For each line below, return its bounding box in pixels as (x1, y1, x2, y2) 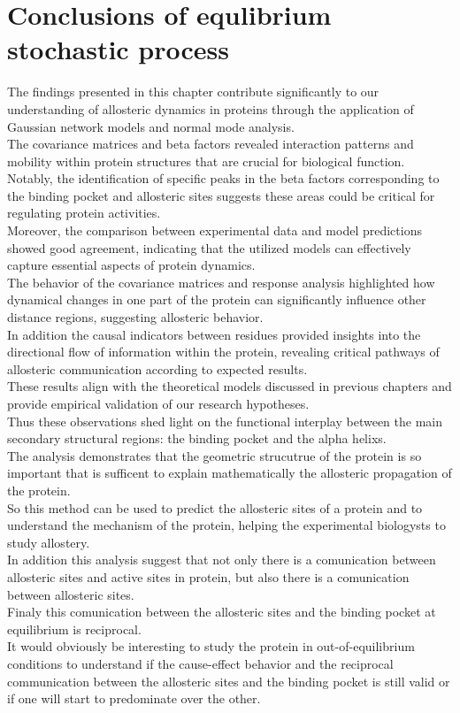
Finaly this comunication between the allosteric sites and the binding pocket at (7, 602, 436, 621)
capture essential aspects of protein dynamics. (7, 256, 256, 274)
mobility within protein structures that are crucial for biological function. (7, 151, 405, 170)
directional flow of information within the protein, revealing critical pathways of (7, 342, 440, 361)
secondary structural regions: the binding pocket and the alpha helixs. (7, 429, 387, 448)
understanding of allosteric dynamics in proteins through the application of (7, 99, 414, 118)
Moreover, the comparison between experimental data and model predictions (7, 221, 422, 240)
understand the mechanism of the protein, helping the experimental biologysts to (7, 516, 446, 534)
